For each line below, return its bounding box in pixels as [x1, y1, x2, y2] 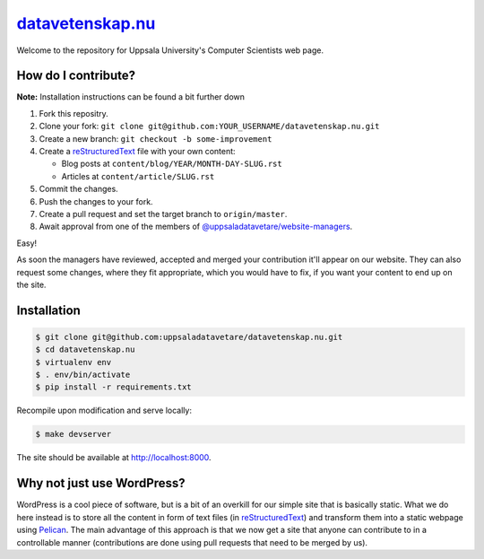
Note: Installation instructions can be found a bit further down [16, 92, 246, 102]
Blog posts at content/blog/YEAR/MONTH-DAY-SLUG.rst [61, 158, 282, 170]
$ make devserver [35, 429, 112, 440]
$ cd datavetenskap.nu [35, 345, 135, 354]
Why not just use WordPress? [16, 476, 186, 491]
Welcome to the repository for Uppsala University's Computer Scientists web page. [16, 45, 324, 56]
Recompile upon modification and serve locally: [16, 405, 193, 416]
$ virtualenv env [35, 357, 112, 367]
